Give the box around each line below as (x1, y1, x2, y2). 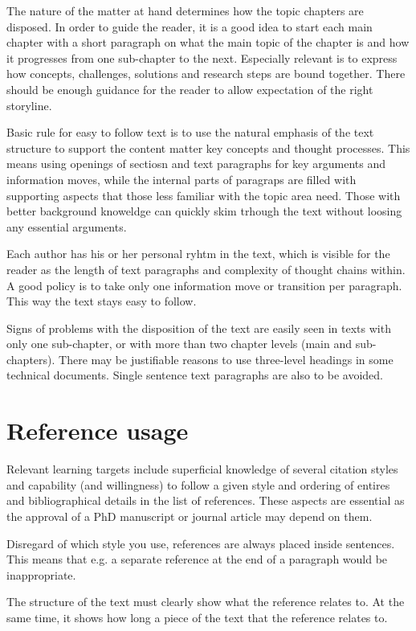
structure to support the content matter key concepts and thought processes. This (6, 139, 410, 156)
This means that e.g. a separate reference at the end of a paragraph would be (6, 551, 388, 567)
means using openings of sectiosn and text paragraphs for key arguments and (6, 155, 386, 172)
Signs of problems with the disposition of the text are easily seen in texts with (6, 319, 391, 336)
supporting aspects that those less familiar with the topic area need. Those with (6, 186, 401, 203)
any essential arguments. (6, 218, 127, 235)
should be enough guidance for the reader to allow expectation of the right (6, 80, 373, 97)
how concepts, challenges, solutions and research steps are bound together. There (6, 65, 406, 82)
